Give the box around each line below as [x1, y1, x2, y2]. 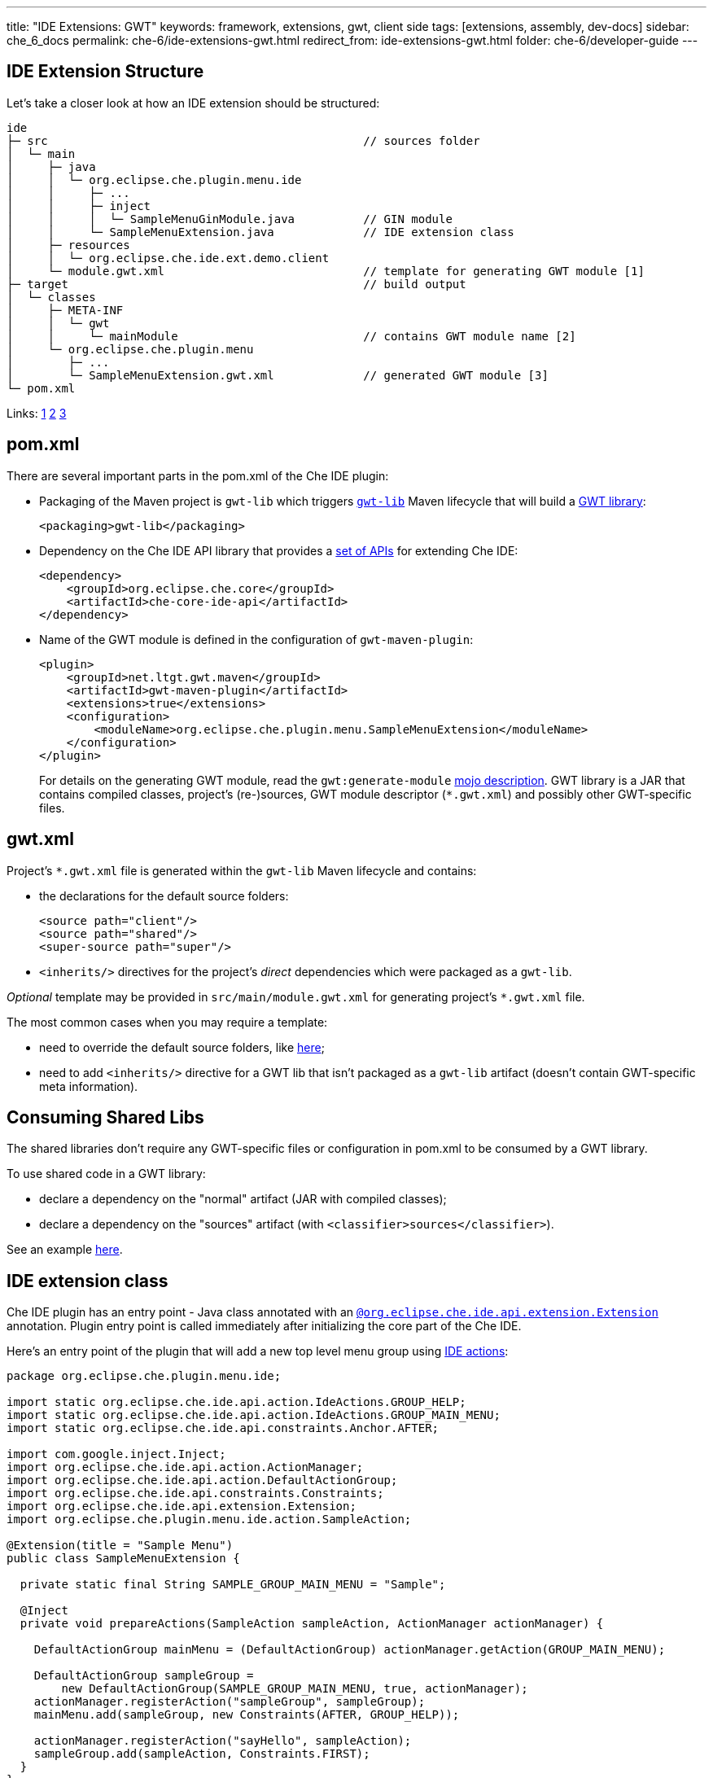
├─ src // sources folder [7, 134, 480, 147]
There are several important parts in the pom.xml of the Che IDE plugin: [7, 468, 389, 483]
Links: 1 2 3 [7, 405, 67, 420]
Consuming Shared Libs [7, 1106, 204, 1128]
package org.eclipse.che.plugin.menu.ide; [7, 1369, 282, 1383]
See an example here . [7, 1242, 123, 1257]
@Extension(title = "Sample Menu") [7, 1539, 234, 1552]
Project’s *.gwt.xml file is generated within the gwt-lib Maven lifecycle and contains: [7, 863, 477, 878]
